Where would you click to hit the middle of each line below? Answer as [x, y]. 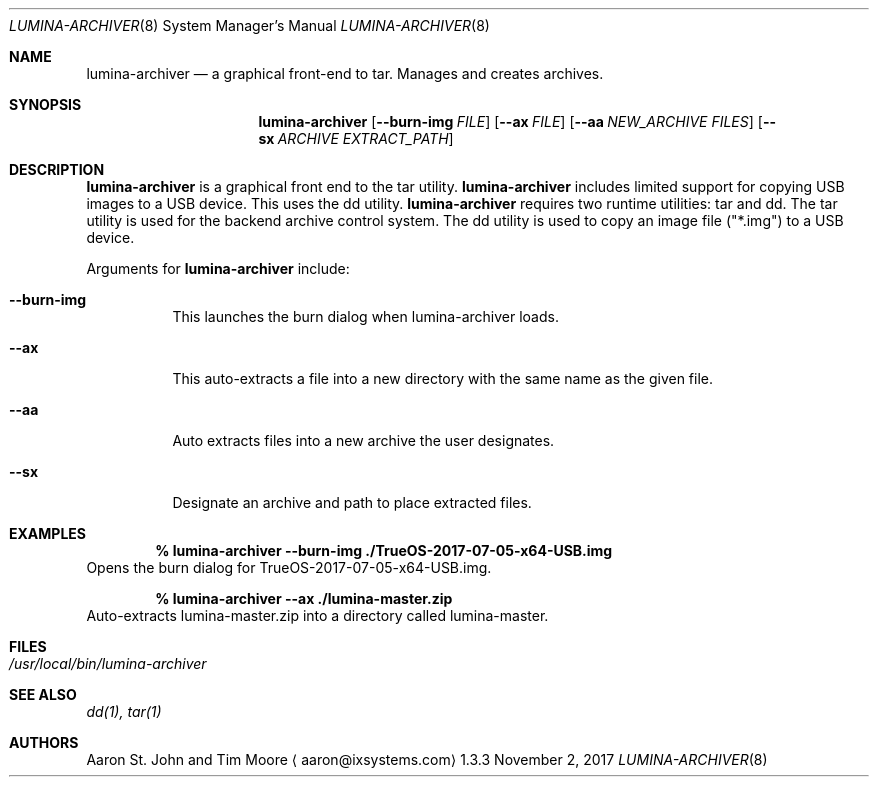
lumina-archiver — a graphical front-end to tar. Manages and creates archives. [345, 73]
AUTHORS [44, 742]
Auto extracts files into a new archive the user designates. [363, 440]
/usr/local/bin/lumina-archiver [108, 663]
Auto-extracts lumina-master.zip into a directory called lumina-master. [317, 615]
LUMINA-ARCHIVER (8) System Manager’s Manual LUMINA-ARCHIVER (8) [249, 25]
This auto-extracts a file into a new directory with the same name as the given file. [443, 378]
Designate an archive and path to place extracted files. [352, 502]
